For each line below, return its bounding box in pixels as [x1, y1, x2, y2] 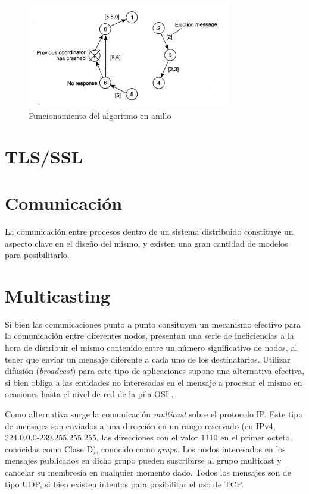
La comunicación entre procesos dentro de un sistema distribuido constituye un [5, 225, 294, 237]
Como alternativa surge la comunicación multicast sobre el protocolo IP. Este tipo [5, 407, 303, 420]
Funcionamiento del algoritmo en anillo [29, 109, 171, 121]
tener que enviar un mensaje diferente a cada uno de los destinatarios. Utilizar [5, 353, 291, 365]
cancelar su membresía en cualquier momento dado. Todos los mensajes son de [5, 465, 291, 478]
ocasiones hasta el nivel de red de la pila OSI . [5, 388, 174, 400]
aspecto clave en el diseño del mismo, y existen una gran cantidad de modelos [5, 237, 288, 249]
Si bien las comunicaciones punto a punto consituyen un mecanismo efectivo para [5, 317, 301, 330]
